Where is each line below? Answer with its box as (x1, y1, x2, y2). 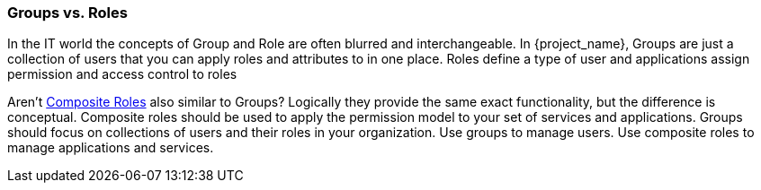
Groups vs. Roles (7, 4, 128, 22)
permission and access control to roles (7, 66, 237, 82)
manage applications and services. (7, 140, 214, 156)
